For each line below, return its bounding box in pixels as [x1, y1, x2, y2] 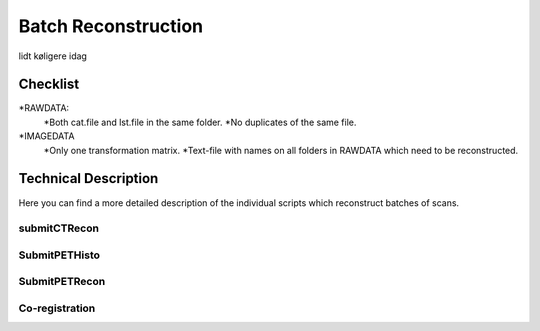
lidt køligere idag [18, 50, 87, 62]
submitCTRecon [18, 221, 100, 235]
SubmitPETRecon [18, 275, 106, 289]
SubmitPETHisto [18, 248, 100, 262]
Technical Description [18, 170, 159, 187]
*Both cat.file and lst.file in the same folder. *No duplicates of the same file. [43, 116, 357, 128]
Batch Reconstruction [18, 15, 204, 37]
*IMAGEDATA [18, 130, 75, 142]
